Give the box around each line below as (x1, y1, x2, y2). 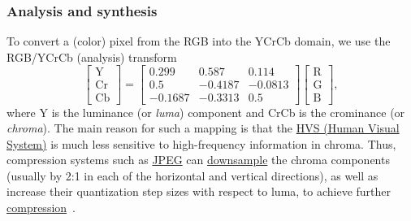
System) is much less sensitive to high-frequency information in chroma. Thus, (6, 135, 396, 152)
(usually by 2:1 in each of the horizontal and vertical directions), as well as (6, 167, 379, 184)
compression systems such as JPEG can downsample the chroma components (6, 151, 390, 168)
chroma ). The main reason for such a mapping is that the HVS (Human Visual (6, 119, 400, 136)
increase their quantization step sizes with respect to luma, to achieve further (6, 183, 392, 200)
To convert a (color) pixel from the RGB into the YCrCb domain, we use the (6, 32, 391, 50)
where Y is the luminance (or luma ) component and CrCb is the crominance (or (6, 103, 405, 120)
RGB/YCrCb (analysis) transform (6, 48, 177, 65)
